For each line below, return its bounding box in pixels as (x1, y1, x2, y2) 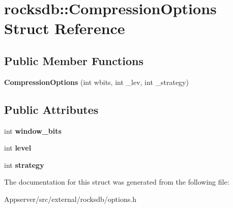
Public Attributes (4, 101, 99, 117)
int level (4, 142, 32, 153)
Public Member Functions (4, 52, 143, 68)
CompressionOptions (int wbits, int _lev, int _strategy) (4, 76, 189, 87)
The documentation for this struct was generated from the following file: (4, 176, 229, 187)
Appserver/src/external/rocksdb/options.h (4, 193, 136, 204)
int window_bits (4, 125, 62, 136)
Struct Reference (4, 18, 125, 39)
